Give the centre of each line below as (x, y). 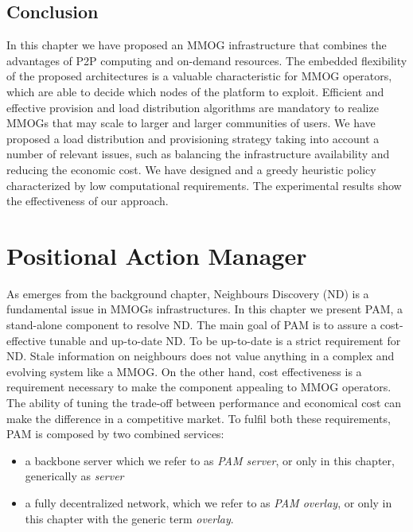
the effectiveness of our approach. (88, 201)
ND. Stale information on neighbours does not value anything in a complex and (201, 356)
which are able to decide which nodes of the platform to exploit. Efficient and (195, 91)
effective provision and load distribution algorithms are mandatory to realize (193, 107)
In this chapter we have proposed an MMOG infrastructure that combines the (197, 45)
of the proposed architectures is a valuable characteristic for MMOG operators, (199, 76)
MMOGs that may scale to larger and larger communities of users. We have (191, 123)
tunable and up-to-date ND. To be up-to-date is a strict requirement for (225, 340)
